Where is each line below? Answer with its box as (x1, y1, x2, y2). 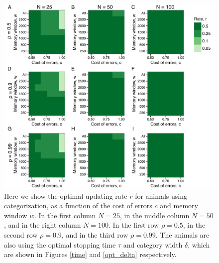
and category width (123, 239, 183, 250)
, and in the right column (4, 220, 81, 230)
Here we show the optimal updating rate (4, 190, 127, 201)
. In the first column (34, 210, 96, 220)
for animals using (135, 190, 187, 201)
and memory (160, 200, 198, 211)
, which (188, 239, 210, 250)
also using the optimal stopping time (4, 239, 116, 250)
